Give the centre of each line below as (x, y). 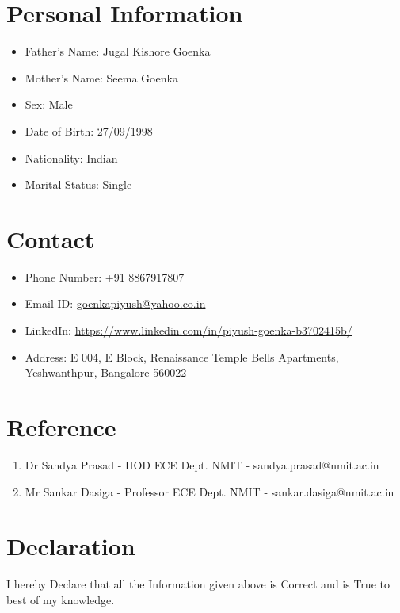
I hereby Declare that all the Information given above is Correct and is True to (198, 584)
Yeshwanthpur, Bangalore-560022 (106, 372)
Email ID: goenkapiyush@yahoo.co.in (115, 303)
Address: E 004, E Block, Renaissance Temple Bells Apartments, (182, 356)
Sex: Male (49, 104)
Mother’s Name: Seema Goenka (101, 77)
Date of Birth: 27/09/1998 (89, 130)
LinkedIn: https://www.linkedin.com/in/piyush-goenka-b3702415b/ (189, 330)
